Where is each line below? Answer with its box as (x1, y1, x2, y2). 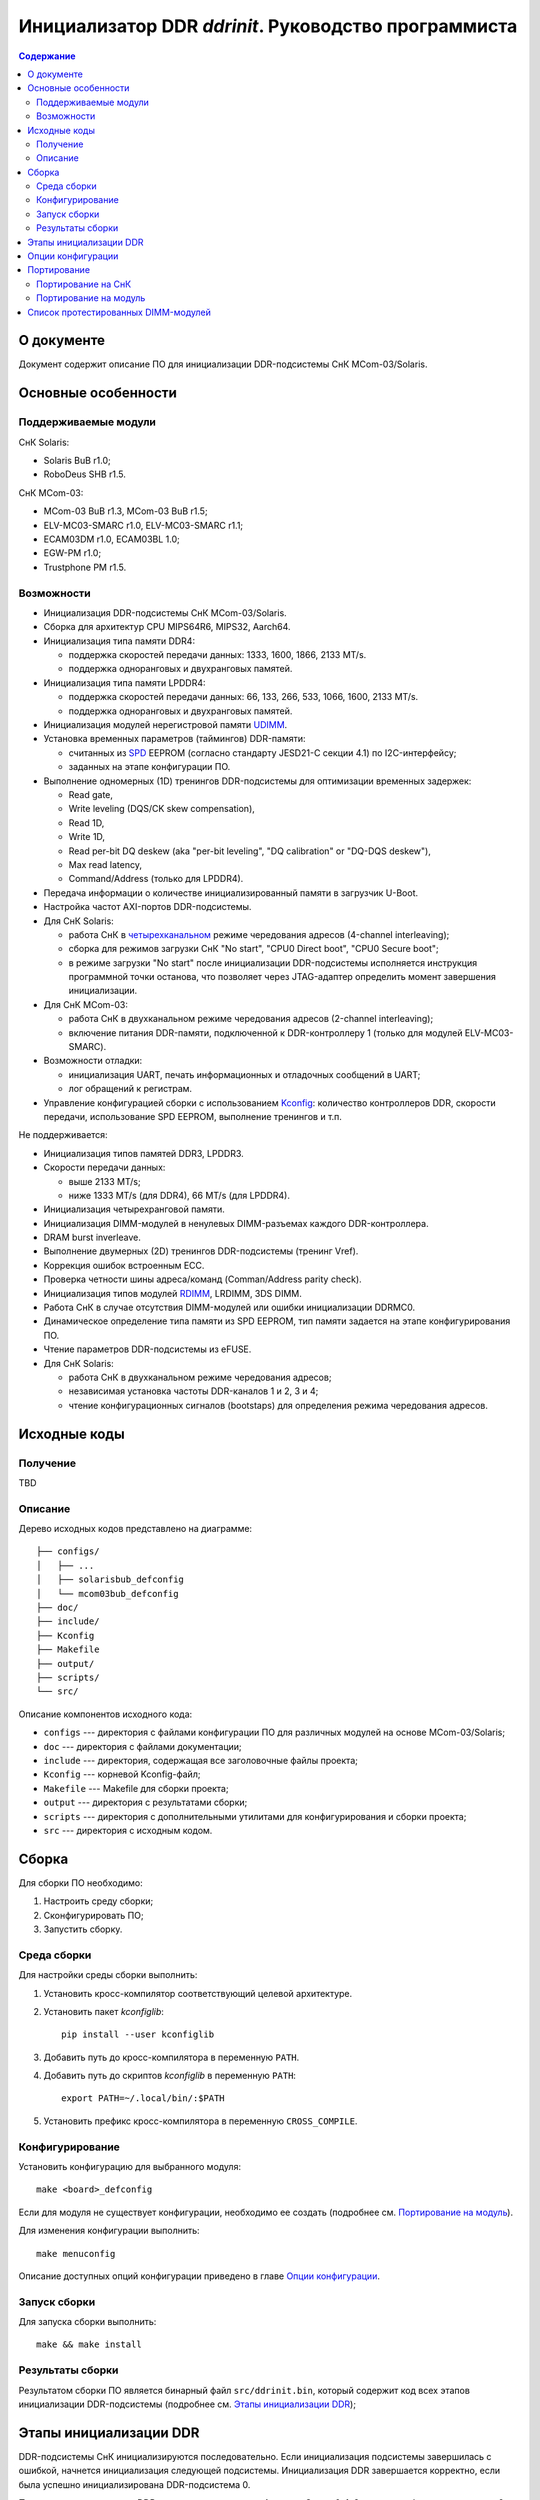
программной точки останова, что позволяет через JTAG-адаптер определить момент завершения (68, 971, 497, 983)
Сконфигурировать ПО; (43, 1909, 144, 1921)
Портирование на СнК (36, 278, 132, 290)
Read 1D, (68, 816, 105, 829)
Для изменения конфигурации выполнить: (18, 2225, 200, 2237)
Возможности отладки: (43, 1055, 143, 1067)
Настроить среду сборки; (43, 1895, 154, 1907)
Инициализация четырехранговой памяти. (43, 1203, 225, 1215)
